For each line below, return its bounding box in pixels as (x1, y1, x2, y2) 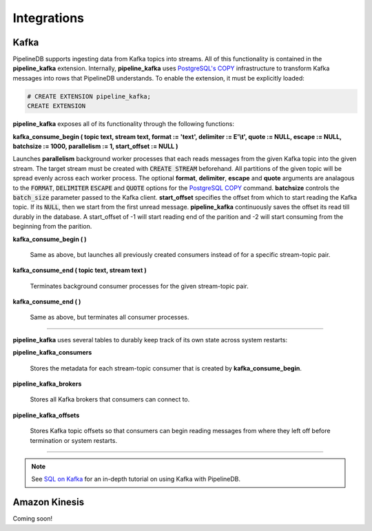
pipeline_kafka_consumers (12, 348, 92, 357)
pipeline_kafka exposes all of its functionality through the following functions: (12, 120, 234, 128)
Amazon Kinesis (12, 497, 85, 508)
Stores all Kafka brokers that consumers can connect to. (30, 395, 190, 404)
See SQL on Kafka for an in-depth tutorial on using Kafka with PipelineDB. (31, 475, 241, 483)
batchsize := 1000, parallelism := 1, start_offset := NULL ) (12, 142, 178, 150)
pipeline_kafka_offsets (12, 410, 80, 419)
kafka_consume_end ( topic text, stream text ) (12, 266, 147, 275)
